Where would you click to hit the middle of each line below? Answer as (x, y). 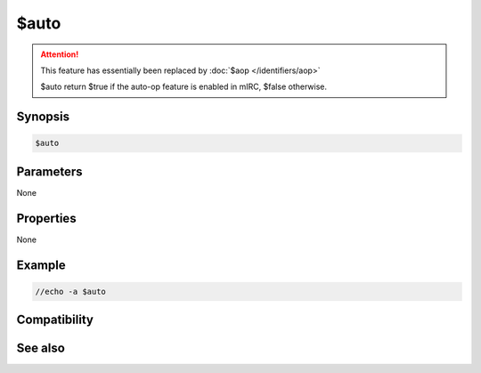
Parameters (49, 171)
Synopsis (43, 117)
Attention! (60, 54)
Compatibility (55, 320)
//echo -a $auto (71, 291)
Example (41, 265)
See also (41, 349)
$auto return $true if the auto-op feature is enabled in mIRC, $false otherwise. (183, 87)
